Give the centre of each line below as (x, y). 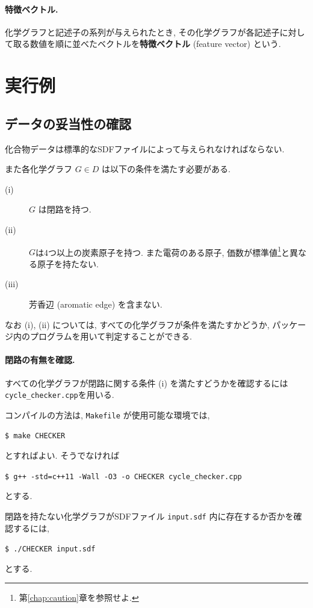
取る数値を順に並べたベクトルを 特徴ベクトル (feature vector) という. (147, 44)
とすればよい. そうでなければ (62, 455)
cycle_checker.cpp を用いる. (60, 395)
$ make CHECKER (35, 436)
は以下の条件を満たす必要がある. (166, 169)
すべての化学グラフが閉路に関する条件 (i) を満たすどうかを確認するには (147, 383)
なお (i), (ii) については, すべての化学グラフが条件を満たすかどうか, (137, 324)
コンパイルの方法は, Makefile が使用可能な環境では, (107, 414)
